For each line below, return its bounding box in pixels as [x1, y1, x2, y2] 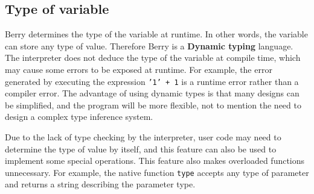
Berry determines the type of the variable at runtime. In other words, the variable [5, 28, 308, 40]
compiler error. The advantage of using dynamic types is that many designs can [5, 87, 300, 99]
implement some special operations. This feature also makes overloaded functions [5, 154, 305, 167]
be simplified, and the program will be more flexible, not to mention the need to [5, 98, 301, 111]
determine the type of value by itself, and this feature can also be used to [5, 142, 277, 155]
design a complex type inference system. [5, 110, 153, 123]
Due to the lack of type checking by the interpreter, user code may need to [5, 131, 281, 143]
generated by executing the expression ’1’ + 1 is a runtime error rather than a [5, 75, 299, 87]
